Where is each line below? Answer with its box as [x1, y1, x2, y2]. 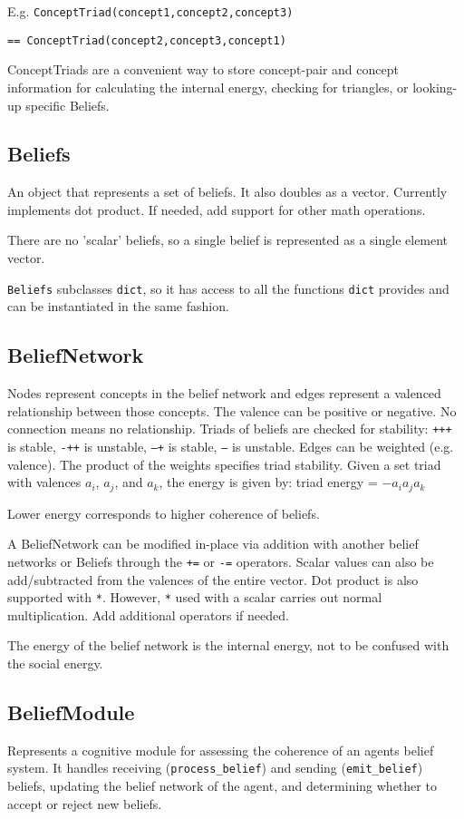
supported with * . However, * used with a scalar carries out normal [7, 588, 382, 607]
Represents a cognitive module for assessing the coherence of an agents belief [7, 740, 434, 759]
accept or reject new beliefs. [7, 794, 162, 813]
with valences [7, 473, 82, 492]
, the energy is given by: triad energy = [159, 473, 378, 492]
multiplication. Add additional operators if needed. [7, 605, 289, 624]
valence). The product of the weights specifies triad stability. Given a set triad [7, 454, 441, 473]
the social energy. [7, 653, 103, 672]
